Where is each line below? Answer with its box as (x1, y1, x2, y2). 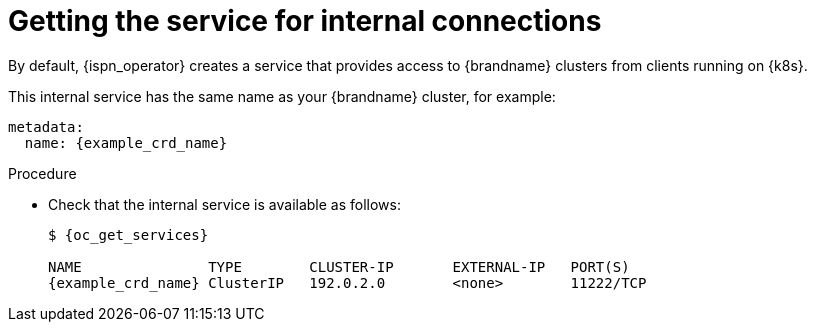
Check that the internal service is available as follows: (48, 195, 401, 213)
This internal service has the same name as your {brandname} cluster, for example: (8, 87, 556, 105)
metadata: (8, 118, 84, 135)
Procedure (8, 164, 77, 182)
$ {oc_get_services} (48, 226, 209, 243)
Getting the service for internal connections (8, 4, 602, 38)
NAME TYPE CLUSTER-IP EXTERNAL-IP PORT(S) (48, 258, 630, 275)
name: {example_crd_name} (24, 134, 228, 151)
